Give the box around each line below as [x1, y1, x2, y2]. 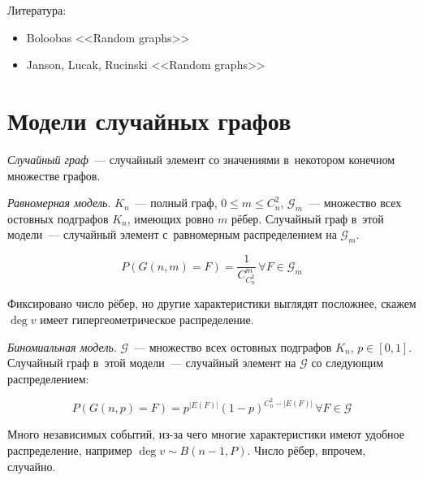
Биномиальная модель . [7, 338, 117, 355]
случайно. [7, 457, 56, 474]
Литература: [7, 2, 67, 18]
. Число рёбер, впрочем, [247, 442, 366, 459]
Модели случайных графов [7, 103, 291, 136]
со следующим [311, 354, 384, 371]
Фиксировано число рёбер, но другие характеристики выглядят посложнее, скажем [7, 295, 417, 312]
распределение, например [7, 442, 132, 459]
